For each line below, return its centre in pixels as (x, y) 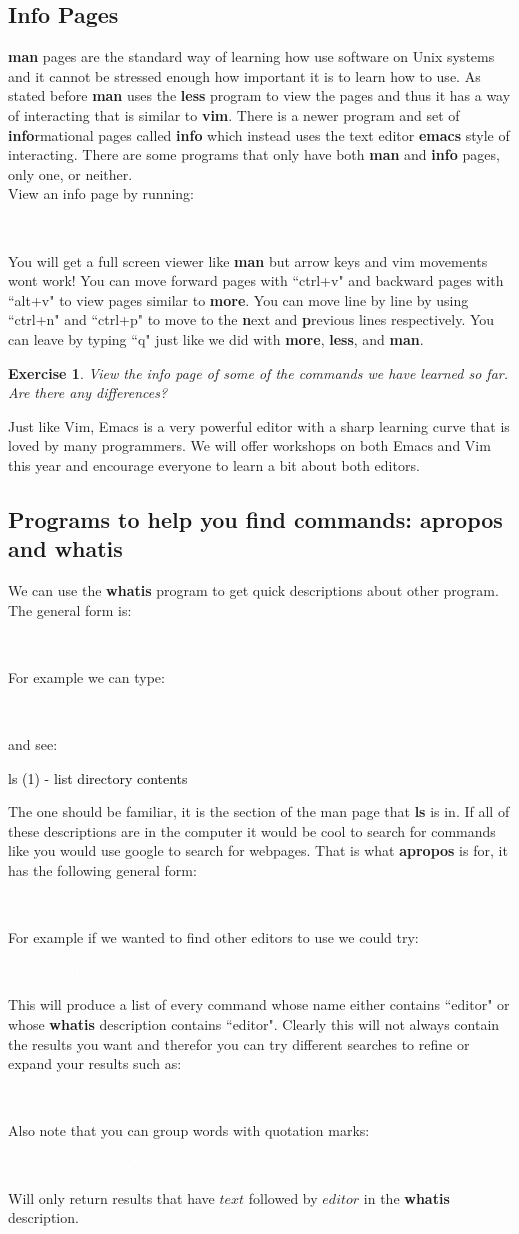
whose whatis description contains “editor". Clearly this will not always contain (254, 1023)
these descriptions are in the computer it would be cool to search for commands (252, 830)
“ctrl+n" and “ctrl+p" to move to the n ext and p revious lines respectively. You (251, 319)
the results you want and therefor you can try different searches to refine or (239, 1043)
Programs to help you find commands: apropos (255, 518)
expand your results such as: (95, 1063)
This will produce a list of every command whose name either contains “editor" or (259, 1004)
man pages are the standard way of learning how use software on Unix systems (251, 56)
